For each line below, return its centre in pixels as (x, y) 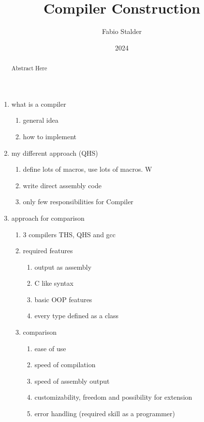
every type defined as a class (77, 316)
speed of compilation (65, 365)
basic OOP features (63, 299)
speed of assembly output (72, 381)
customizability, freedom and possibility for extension (113, 397)
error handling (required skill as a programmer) (105, 414)
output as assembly (63, 267)
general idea (41, 120)
